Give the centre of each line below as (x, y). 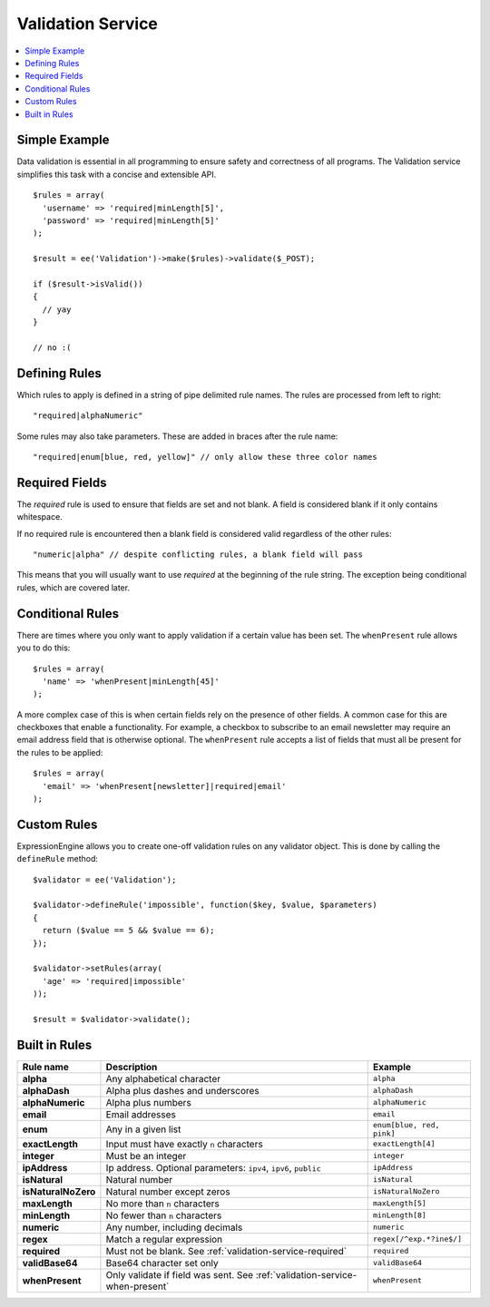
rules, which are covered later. (73, 587)
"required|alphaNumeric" (88, 416)
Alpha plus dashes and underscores (183, 1090)
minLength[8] (399, 1215)
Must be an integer (146, 1156)
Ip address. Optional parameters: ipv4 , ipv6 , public (213, 1167)
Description (132, 1067)
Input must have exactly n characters (184, 1144)
